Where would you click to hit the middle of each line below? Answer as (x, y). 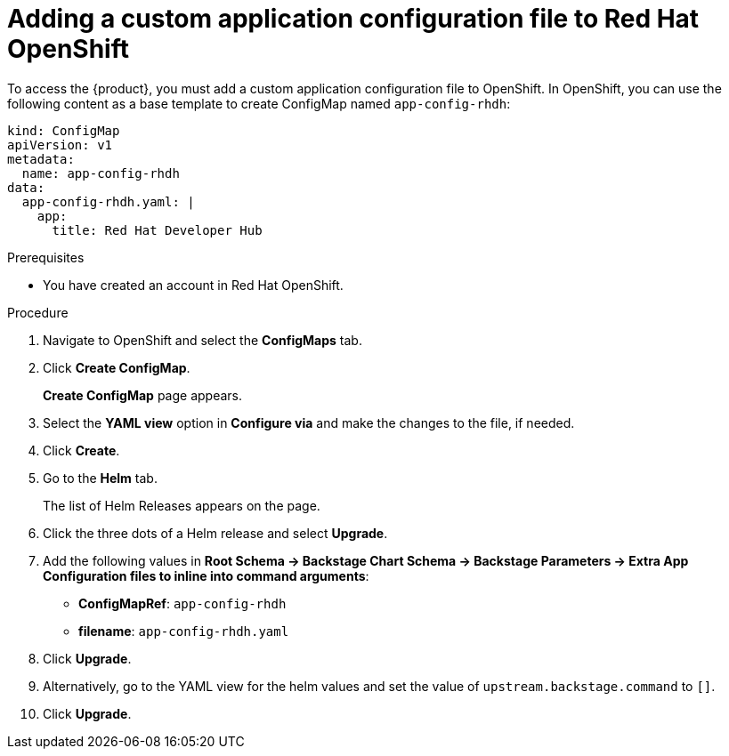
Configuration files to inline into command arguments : (206, 575)
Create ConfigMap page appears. (143, 395)
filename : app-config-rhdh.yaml (184, 631)
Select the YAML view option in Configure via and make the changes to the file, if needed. (309, 422)
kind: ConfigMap (64, 130)
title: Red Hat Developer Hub (157, 230)
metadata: (41, 159)
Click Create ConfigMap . (117, 367)
